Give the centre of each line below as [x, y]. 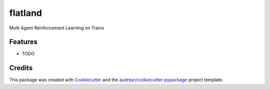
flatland [26, 13]
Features [23, 42]
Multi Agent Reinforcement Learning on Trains [57, 28]
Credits [21, 68]
